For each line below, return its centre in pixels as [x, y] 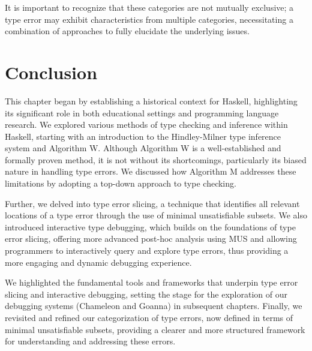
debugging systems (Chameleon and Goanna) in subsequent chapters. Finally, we [154, 306]
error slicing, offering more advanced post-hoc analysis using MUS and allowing [151, 238]
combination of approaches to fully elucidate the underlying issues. [127, 31]
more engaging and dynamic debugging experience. [98, 262]
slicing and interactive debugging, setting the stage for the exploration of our [146, 294]
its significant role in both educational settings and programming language [142, 112]
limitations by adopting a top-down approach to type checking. [121, 183]
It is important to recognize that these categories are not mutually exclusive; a [149, 7]
